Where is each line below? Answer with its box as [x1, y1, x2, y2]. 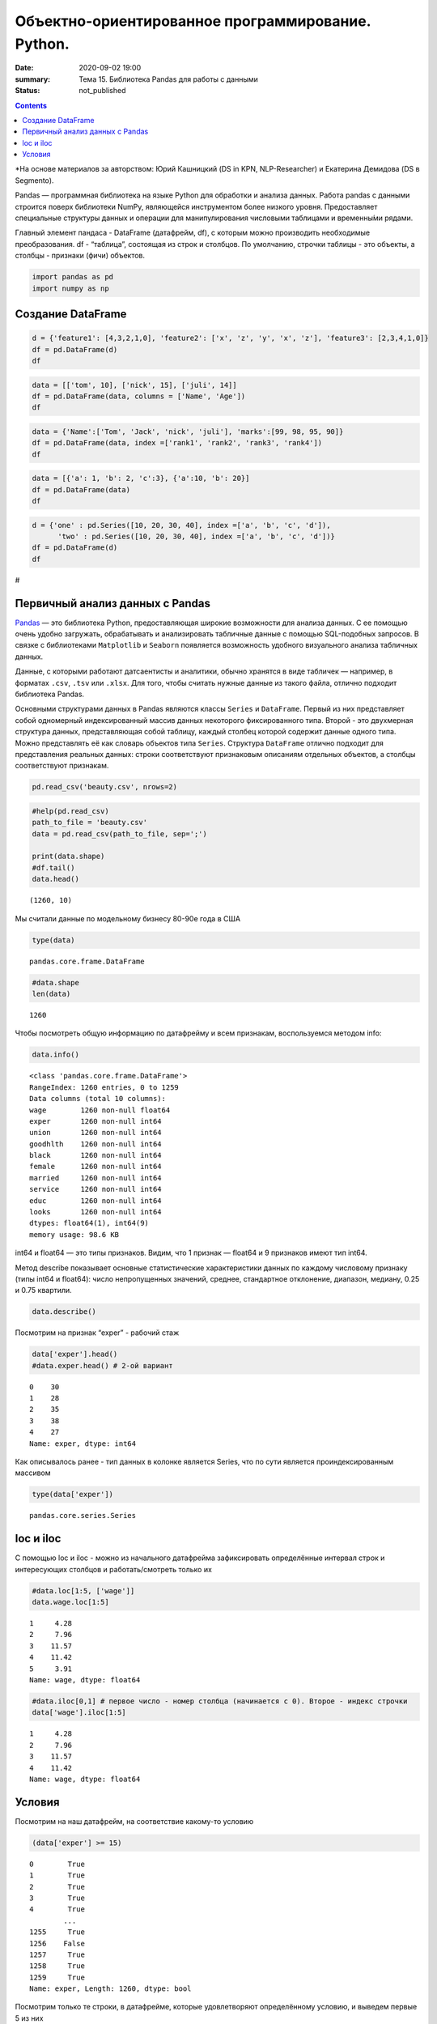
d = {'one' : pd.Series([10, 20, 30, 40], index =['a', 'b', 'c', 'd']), [32, 521, 331, 529]
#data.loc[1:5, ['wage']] [32, 1586, 135, 1595]
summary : [15, 74, 51, 84]
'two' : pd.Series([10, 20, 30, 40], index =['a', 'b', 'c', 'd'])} [57, 532, 336, 541]
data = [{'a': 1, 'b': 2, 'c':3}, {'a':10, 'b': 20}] [32, 474, 250, 483]
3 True [29, 1893, 85, 1903]
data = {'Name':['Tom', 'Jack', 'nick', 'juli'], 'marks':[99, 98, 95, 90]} [32, 427, 344, 436]
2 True [29, 1882, 85, 1891]
